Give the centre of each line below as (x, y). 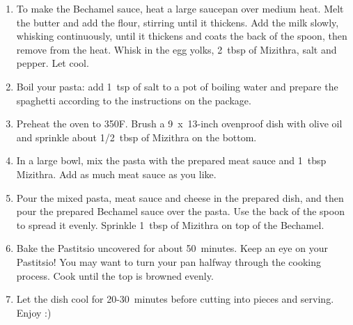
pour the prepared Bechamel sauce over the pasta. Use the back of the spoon (180, 211)
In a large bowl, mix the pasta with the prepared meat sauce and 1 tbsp (171, 160)
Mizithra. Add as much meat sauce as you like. (116, 174)
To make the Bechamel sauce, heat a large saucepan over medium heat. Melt (180, 8)
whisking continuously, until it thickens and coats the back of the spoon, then (182, 36)
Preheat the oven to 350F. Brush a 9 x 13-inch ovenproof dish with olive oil (179, 124)
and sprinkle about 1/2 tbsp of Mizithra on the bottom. (136, 137)
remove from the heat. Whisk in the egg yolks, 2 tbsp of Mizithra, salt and (176, 49)
